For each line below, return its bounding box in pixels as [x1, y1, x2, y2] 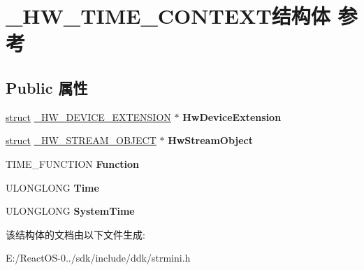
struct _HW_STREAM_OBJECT [6, 133, 156, 148]
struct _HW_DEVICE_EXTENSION [6, 109, 171, 124]
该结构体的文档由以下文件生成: [6, 227, 145, 241]
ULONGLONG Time [6, 180, 99, 194]
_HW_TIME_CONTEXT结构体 [6, 1, 330, 30]
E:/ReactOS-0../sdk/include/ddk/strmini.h [6, 250, 191, 265]
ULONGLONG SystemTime [6, 204, 135, 218]
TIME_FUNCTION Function [6, 156, 140, 171]
